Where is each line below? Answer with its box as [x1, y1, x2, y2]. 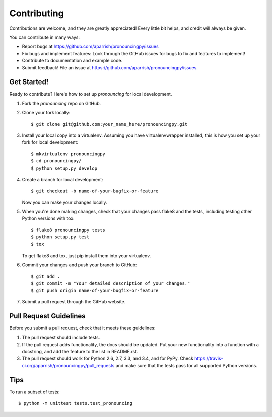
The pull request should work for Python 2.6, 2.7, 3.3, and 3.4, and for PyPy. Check [22, 355, 194, 362]
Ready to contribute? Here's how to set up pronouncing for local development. [9, 91, 172, 97]
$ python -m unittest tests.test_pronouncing [18, 400, 133, 406]
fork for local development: [22, 139, 78, 145]
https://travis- [194, 355, 224, 362]
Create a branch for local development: [22, 176, 103, 182]
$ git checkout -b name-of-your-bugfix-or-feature [31, 188, 159, 194]
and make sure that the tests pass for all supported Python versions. [115, 362, 258, 368]
